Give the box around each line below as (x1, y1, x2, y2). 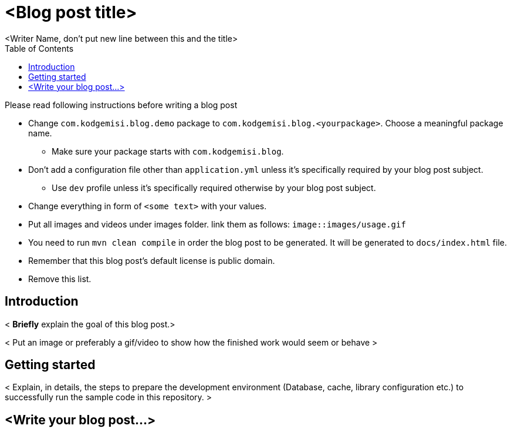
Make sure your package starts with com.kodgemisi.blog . (52, 146, 284, 156)
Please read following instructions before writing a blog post (5, 99, 238, 110)
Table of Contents (5, 43, 74, 53)
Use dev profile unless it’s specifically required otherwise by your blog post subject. (52, 182, 376, 193)
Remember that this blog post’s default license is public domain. (28, 255, 275, 266)
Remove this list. (28, 273, 92, 284)
